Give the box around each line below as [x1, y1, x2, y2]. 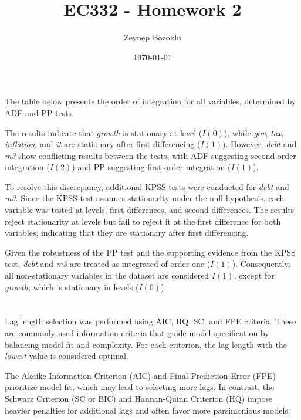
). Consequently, [232, 258, 290, 270]
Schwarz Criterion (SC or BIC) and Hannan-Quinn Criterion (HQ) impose [5, 392, 273, 404]
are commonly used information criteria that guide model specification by [5, 327, 269, 338]
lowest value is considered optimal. [5, 350, 128, 362]
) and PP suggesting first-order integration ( [72, 161, 231, 173]
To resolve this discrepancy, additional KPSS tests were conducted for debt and [5, 180, 289, 192]
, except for [234, 269, 275, 282]
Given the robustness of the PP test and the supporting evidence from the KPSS [5, 246, 296, 258]
